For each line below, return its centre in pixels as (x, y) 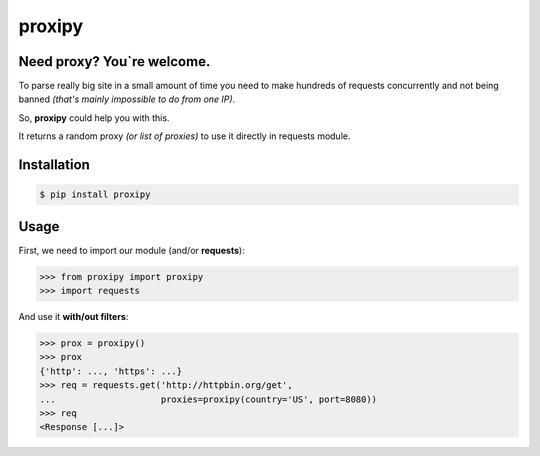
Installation (54, 165)
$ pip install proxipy (95, 194)
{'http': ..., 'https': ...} (111, 371)
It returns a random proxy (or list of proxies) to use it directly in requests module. (184, 136)
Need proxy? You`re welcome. (114, 61)
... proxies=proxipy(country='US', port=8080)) (208, 399)
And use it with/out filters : (73, 317)
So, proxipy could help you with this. (94, 117)
